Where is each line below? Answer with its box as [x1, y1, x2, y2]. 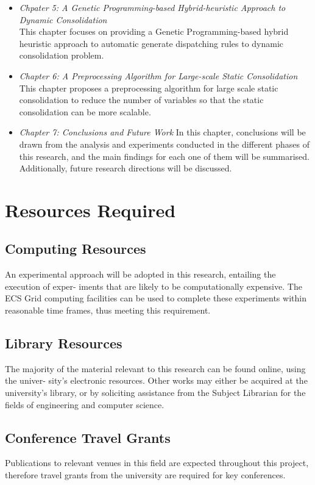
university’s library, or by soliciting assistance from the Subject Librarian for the [5, 386, 306, 399]
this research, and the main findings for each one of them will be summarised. [19, 149, 310, 162]
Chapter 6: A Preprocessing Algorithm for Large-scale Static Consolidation [19, 69, 298, 82]
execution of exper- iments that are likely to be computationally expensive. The [5, 279, 302, 292]
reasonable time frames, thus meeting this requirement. [5, 304, 211, 317]
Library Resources [5, 334, 122, 353]
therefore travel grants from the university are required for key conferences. [5, 469, 286, 481]
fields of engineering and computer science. [5, 398, 165, 411]
